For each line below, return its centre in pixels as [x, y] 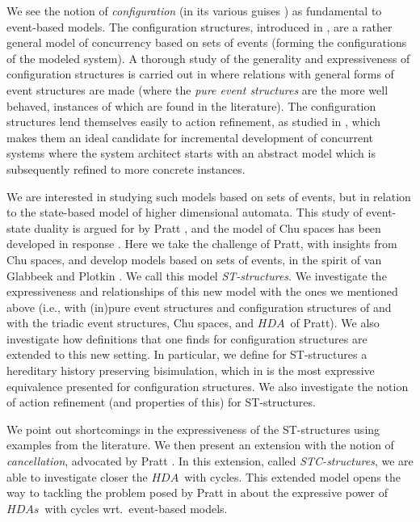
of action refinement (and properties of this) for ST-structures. [161, 402]
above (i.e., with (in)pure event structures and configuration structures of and [199, 307]
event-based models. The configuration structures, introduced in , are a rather [199, 26]
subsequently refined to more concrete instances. [126, 168]
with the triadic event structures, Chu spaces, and [130, 323]
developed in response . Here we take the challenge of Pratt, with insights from [202, 244]
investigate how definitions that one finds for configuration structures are [187, 338]
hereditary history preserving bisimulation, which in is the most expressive [191, 370]
